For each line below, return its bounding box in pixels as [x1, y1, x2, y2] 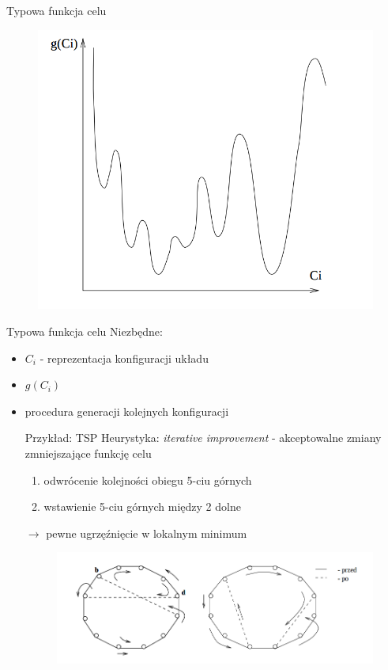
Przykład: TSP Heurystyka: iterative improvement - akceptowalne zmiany [24, 429, 382, 446]
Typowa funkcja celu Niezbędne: [6, 323, 163, 340]
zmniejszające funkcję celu [24, 445, 152, 461]
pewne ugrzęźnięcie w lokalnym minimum [46, 524, 247, 541]
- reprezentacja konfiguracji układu [40, 349, 209, 366]
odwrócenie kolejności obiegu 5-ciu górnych [43, 471, 252, 488]
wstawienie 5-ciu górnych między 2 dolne [43, 498, 241, 515]
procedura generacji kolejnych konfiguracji [24, 402, 229, 419]
